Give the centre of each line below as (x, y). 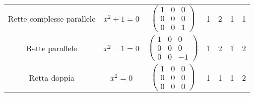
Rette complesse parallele (52, 19)
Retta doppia (52, 77)
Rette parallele (52, 48)
